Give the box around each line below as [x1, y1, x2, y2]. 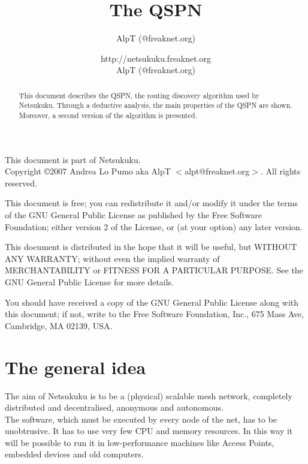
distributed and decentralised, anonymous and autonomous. [5, 401, 224, 414]
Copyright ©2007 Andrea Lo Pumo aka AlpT [5, 165, 171, 177]
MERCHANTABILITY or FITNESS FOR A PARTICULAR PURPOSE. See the [5, 264, 303, 276]
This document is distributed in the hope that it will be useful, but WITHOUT [5, 240, 297, 253]
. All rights [261, 165, 301, 177]
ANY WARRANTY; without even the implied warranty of [5, 252, 220, 264]
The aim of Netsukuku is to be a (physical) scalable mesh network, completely [5, 389, 292, 402]
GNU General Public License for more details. [5, 276, 174, 288]
